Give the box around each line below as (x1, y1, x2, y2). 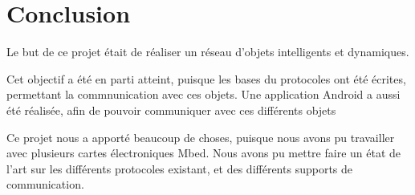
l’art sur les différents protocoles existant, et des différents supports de (6, 160, 353, 177)
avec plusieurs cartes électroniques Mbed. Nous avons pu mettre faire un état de (6, 144, 401, 161)
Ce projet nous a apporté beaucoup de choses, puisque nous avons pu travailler (6, 128, 395, 145)
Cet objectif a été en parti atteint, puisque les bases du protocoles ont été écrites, (6, 70, 406, 87)
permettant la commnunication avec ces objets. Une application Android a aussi (6, 86, 401, 103)
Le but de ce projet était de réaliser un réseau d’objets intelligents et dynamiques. (6, 43, 409, 60)
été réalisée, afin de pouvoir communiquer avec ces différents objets (6, 101, 336, 118)
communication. (6, 176, 84, 193)
